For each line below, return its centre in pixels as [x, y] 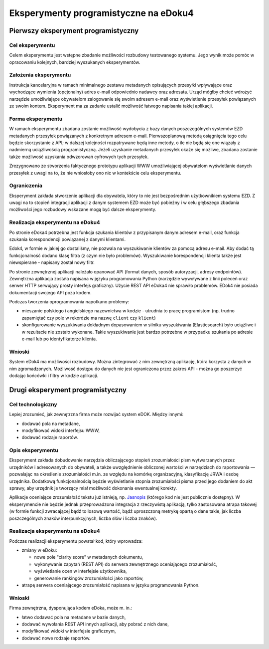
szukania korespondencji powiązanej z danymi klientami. [67, 239]
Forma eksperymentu [36, 119]
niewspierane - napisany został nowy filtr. [52, 262]
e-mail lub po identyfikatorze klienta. [59, 339]
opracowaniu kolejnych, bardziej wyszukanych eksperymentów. [75, 62]
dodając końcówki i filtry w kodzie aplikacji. [54, 375]
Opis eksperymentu [34, 450]
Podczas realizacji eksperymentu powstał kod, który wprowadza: [76, 541]
